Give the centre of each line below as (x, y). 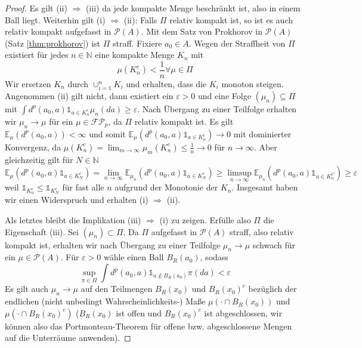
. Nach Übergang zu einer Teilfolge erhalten (217, 108)
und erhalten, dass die (166, 84)
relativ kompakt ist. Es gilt (184, 121)
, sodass (214, 257)
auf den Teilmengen (117, 289)
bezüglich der (273, 289)
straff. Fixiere (137, 43)
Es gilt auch (27, 289)
